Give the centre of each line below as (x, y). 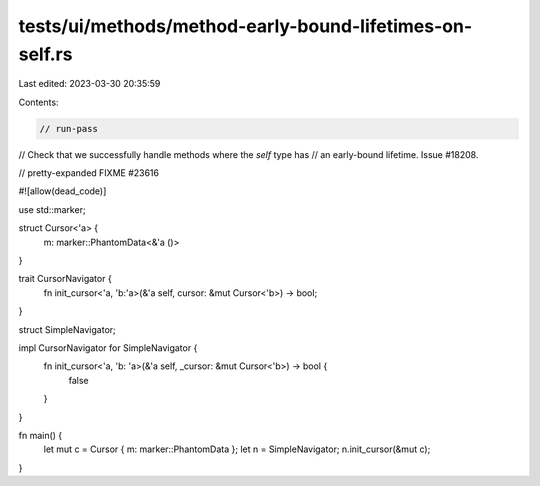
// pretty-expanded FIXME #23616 (89, 173)
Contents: (38, 102)
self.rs (45, 54)
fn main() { (40, 435)
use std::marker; (52, 209)
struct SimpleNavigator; (67, 329)
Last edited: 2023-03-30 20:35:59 (89, 84)
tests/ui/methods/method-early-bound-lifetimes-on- (245, 26)
